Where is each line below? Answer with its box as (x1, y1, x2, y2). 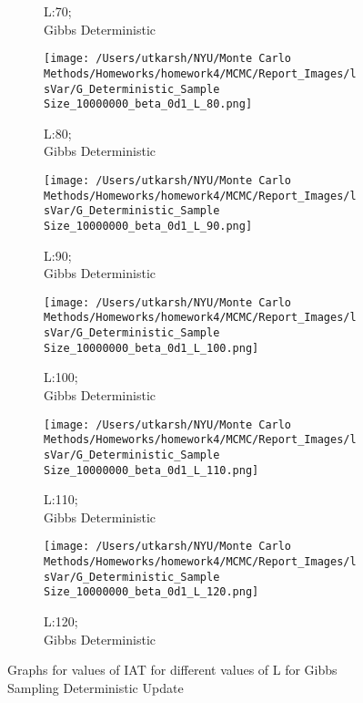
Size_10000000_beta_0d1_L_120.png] (44, 585, 259, 599)
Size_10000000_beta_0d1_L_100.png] (44, 341, 259, 355)
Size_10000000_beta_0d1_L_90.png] (44, 219, 253, 233)
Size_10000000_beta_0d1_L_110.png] (44, 463, 259, 477)
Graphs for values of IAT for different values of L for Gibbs (7, 660, 338, 679)
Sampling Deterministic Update (7, 677, 184, 697)
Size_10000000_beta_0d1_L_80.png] (44, 98, 253, 111)
